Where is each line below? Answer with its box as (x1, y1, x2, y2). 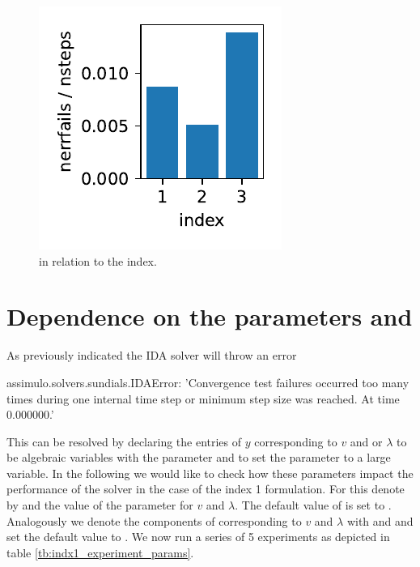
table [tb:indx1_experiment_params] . (6, 544, 194, 561)
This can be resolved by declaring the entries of (6, 433, 242, 450)
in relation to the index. (39, 252, 157, 269)
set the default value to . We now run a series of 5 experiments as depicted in (6, 528, 390, 545)
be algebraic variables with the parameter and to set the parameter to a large (6, 449, 391, 466)
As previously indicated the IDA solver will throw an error (6, 347, 297, 364)
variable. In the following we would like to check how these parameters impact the (6, 464, 414, 481)
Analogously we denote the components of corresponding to (6, 512, 302, 529)
